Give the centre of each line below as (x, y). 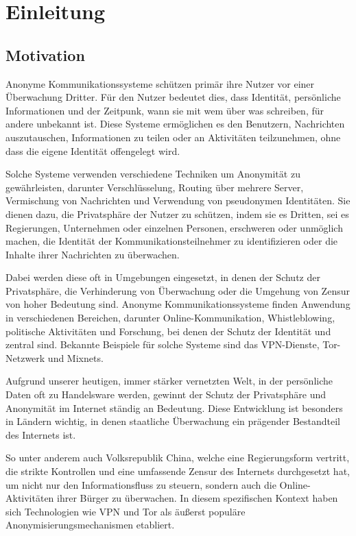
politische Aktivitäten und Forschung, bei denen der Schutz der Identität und (168, 331)
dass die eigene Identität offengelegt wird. (93, 150)
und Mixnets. (75, 357)
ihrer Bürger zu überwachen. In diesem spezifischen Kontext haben (198, 498)
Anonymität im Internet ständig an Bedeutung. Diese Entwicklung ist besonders (174, 407)
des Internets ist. (41, 434)
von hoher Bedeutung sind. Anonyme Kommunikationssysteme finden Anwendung (178, 304)
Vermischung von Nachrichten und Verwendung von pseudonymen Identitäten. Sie (178, 200)
